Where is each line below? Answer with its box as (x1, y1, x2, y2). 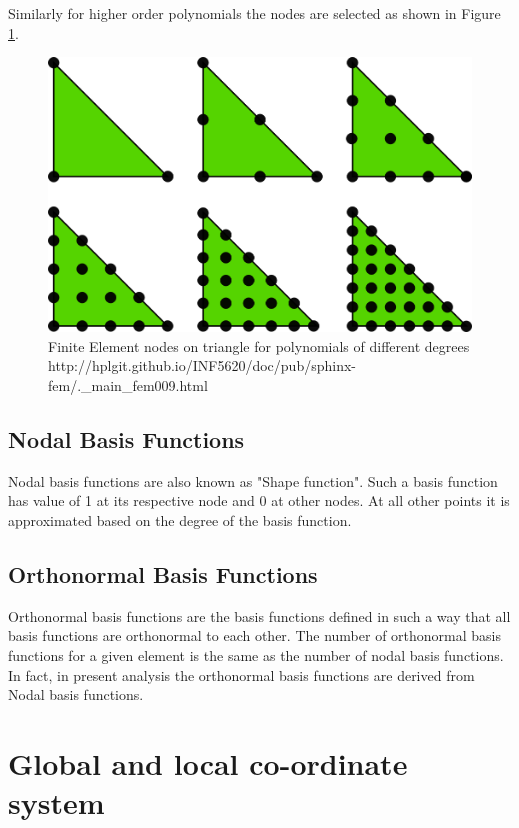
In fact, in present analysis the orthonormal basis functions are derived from (8, 664, 475, 685)
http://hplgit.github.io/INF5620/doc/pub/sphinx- (48, 355, 356, 376)
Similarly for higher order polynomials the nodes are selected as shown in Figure (8, 3, 501, 23)
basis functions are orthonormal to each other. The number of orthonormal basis (8, 625, 502, 646)
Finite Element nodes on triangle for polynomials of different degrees (48, 335, 470, 356)
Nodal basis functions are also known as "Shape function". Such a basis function (8, 470, 498, 491)
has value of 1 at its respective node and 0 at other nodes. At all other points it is (8, 490, 510, 511)
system (8, 782, 105, 823)
